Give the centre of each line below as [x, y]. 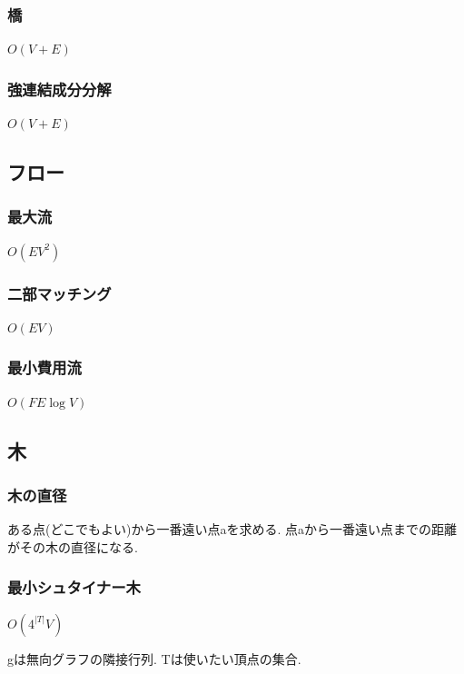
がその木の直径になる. [73, 546]
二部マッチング [59, 293]
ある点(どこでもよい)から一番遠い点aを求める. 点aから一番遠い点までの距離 [232, 529]
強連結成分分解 [59, 89]
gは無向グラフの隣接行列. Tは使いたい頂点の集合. [154, 658]
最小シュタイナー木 [74, 587]
